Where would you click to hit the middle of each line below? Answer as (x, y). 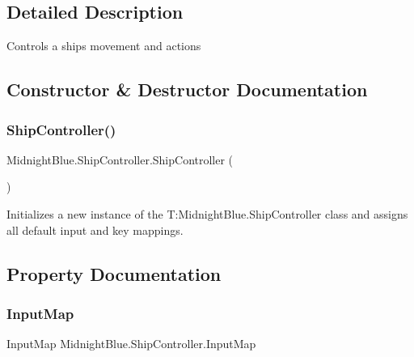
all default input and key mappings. (95, 229)
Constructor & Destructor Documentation (187, 89)
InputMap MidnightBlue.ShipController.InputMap (131, 344)
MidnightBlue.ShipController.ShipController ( (120, 159)
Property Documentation (114, 273)
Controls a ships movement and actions (104, 46)
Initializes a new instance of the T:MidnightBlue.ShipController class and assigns (207, 213)
